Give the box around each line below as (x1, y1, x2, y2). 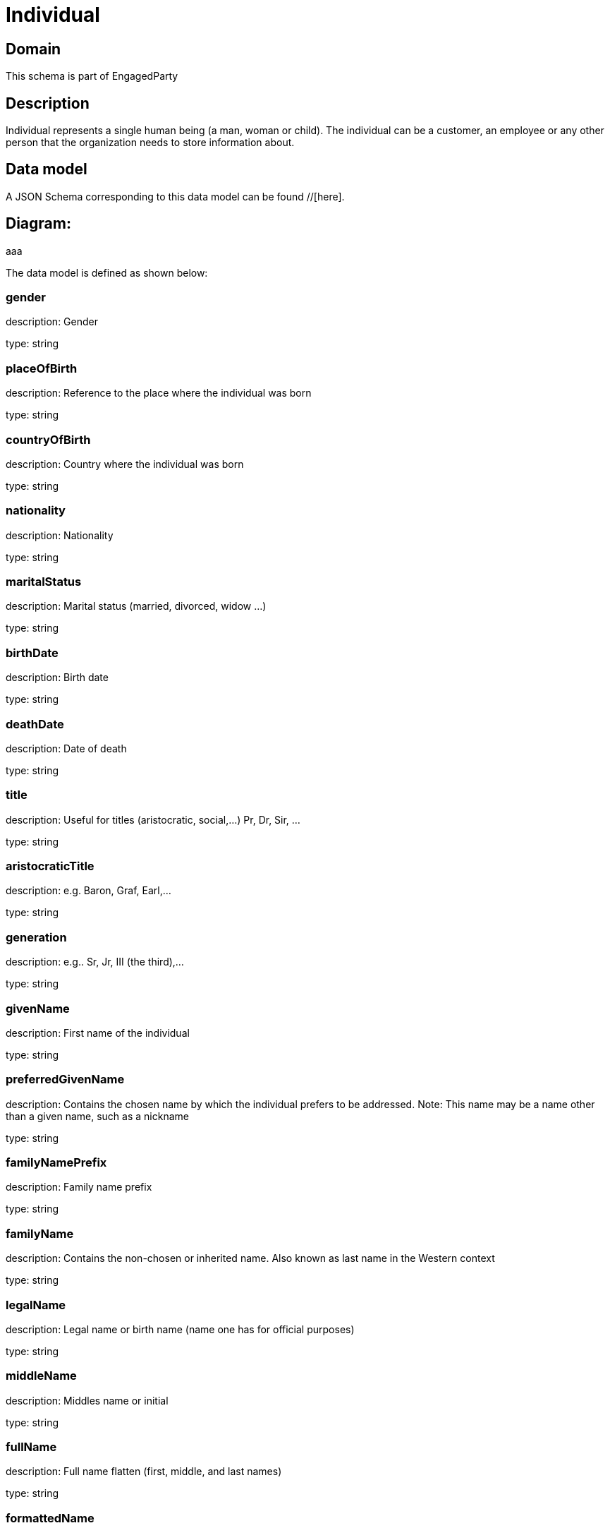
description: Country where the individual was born (6, 457, 244, 470)
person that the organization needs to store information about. (6, 136, 295, 149)
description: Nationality (6, 529, 114, 541)
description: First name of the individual (6, 1026, 190, 1039)
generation (6, 930, 67, 944)
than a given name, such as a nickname (6, 1109, 189, 1122)
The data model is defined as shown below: (6, 266, 208, 279)
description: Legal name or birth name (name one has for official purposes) (6, 1323, 355, 1335)
